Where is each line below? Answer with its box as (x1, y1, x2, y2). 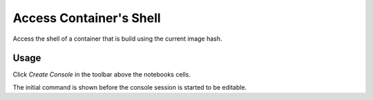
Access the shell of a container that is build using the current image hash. (12, 34, 222, 43)
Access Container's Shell (12, 10, 162, 26)
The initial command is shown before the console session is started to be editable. (12, 83, 247, 91)
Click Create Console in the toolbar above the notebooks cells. (12, 70, 191, 79)
